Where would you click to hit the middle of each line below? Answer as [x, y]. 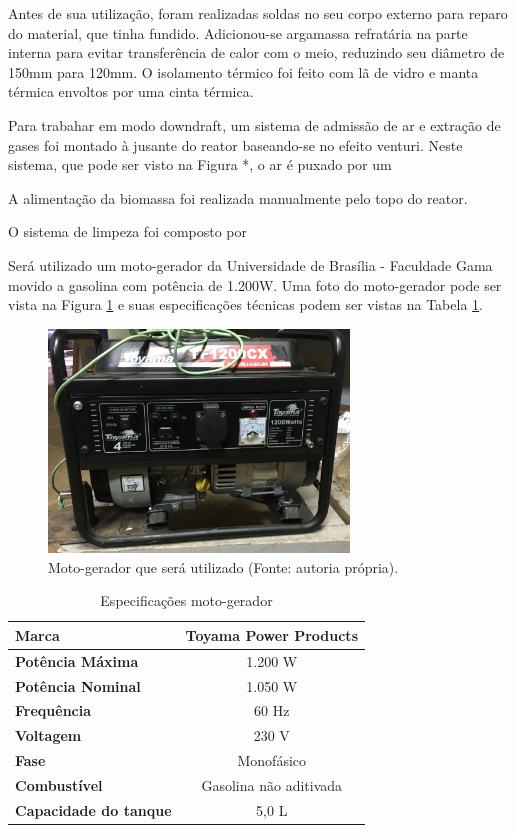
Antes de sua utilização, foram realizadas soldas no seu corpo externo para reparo [258, 13]
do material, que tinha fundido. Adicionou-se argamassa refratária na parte [238, 32]
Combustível [59, 784]
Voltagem [48, 735]
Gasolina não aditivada [272, 784]
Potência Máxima [77, 660]
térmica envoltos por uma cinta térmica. [131, 91]
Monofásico [272, 760]
